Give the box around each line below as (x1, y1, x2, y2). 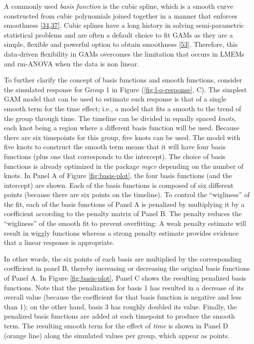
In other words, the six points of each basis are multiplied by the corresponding (4, 253, 242, 263)
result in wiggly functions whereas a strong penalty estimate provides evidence (4, 227, 239, 238)
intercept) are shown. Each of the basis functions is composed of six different (4, 180, 233, 190)
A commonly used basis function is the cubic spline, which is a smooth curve (4, 1, 233, 11)
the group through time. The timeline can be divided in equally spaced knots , (4, 113, 236, 123)
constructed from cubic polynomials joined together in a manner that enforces (4, 10, 237, 20)
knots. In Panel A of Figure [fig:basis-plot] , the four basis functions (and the (4, 170, 232, 181)
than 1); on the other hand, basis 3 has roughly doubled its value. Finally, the (4, 301, 237, 311)
